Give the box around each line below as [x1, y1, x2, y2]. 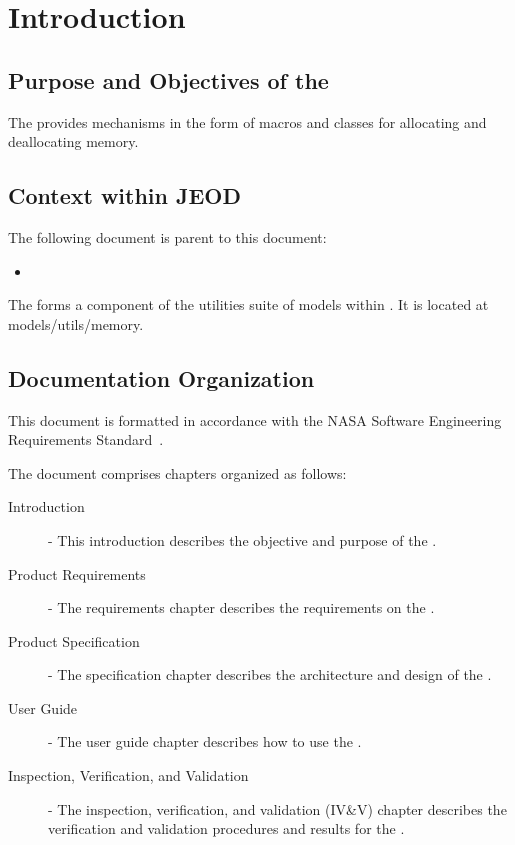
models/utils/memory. [8, 313, 144, 334]
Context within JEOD [8, 180, 242, 211]
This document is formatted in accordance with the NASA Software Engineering [8, 409, 502, 430]
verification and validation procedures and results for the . [48, 818, 405, 839]
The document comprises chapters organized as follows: [8, 462, 347, 483]
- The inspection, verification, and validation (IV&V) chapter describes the [48, 798, 507, 819]
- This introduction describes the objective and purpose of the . [48, 529, 437, 550]
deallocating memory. [8, 131, 139, 152]
